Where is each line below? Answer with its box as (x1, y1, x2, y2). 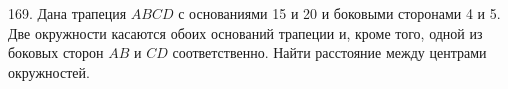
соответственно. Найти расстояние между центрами (172, 42, 487, 63)
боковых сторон (8, 42, 104, 63)
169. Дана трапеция (8, 3, 127, 23)
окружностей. (8, 61, 90, 82)
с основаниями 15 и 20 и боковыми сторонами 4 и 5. (178, 3, 501, 23)
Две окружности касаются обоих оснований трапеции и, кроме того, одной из (8, 22, 483, 43)
